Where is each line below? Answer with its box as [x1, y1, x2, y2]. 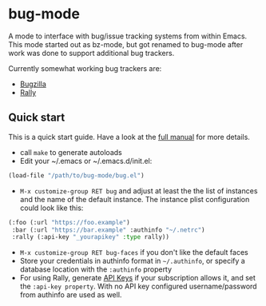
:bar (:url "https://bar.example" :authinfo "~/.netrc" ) [11, 225, 205, 234]
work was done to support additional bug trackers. [8, 48, 175, 58]
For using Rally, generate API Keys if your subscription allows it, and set [19, 273, 256, 283]
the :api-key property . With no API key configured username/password [19, 281, 257, 292]
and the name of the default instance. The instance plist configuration [19, 194, 250, 204]
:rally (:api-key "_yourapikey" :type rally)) [11, 233, 170, 241]
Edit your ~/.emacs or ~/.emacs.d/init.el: [19, 156, 153, 165]
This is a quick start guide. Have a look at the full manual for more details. [8, 132, 250, 141]
